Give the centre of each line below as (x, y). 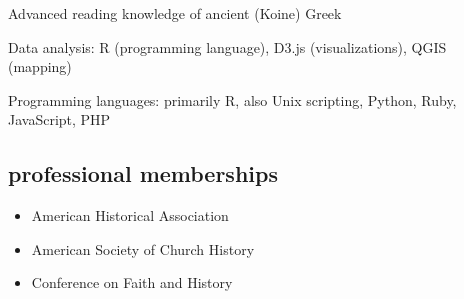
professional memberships (143, 173)
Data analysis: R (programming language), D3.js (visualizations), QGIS (227, 46)
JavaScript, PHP (59, 119)
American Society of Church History (143, 248)
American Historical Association (130, 215)
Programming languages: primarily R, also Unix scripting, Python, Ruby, (232, 99)
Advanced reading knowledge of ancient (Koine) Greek (175, 13)
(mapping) (40, 66)
